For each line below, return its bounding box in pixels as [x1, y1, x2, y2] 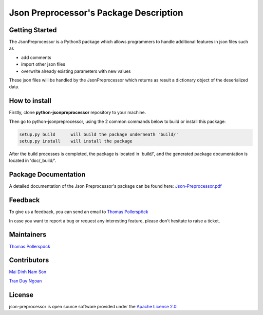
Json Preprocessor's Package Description [9, 7, 184, 18]
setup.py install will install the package [19, 138, 132, 144]
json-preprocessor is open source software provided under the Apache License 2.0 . [9, 303, 178, 309]
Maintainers [9, 231, 47, 239]
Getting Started [9, 26, 57, 34]
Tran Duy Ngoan [9, 278, 42, 284]
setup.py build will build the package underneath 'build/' [19, 132, 179, 137]
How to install [9, 97, 52, 105]
